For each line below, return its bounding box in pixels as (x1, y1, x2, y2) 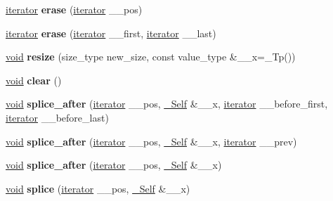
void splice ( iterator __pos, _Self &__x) (6, 181, 190, 195)
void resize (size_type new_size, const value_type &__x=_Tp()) (6, 49, 296, 64)
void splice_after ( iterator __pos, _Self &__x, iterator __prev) (6, 134, 297, 148)
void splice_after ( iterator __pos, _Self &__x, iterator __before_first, (6, 96, 328, 111)
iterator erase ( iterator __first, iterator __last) (6, 25, 216, 40)
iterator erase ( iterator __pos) (6, 2, 143, 16)
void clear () (6, 72, 62, 87)
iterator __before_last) (6, 110, 109, 124)
